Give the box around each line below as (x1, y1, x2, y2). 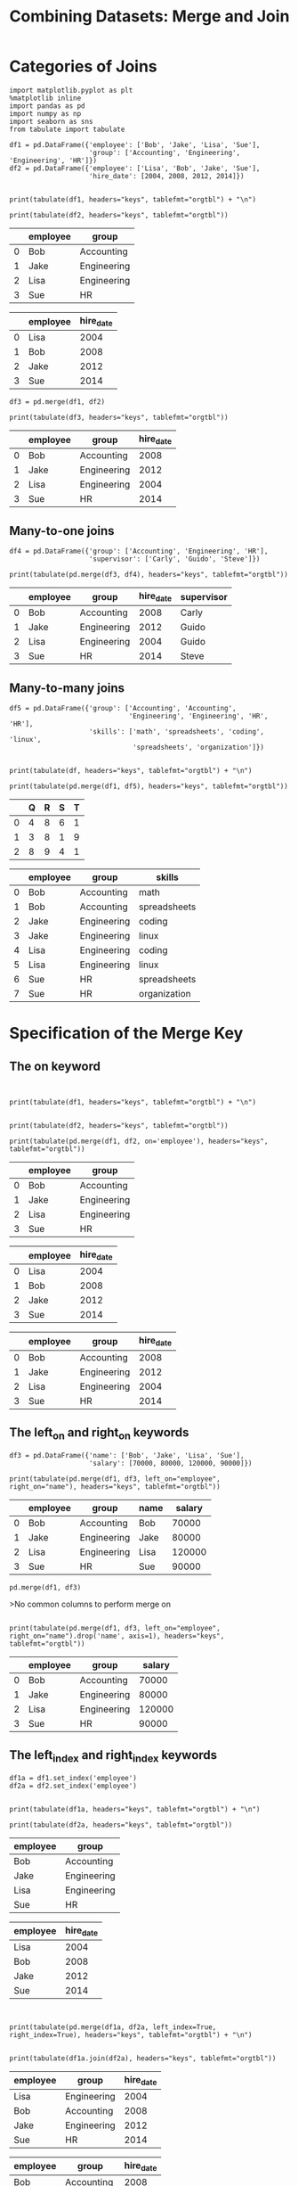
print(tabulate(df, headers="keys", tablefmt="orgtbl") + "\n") (9, 767, 253, 776)
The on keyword (9, 1058, 101, 1073)
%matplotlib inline (9, 94, 82, 103)
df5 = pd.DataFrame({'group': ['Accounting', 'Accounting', (9, 704, 238, 713)
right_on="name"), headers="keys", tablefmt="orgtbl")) (9, 1482, 221, 1491)
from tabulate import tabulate (9, 125, 125, 134)
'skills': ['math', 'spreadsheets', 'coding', (88, 727, 265, 736)
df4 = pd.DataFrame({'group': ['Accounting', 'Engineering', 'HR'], (9, 546, 269, 556)
